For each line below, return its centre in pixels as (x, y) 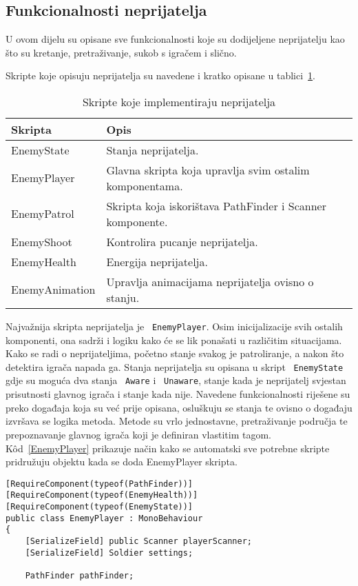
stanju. (123, 297)
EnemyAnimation (53, 290)
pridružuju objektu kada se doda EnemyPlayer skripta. (122, 462)
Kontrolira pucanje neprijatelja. (182, 241)
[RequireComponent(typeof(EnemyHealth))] (102, 495)
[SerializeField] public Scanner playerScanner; (138, 541)
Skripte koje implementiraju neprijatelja (179, 101)
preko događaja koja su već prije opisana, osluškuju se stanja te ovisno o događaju (179, 407)
